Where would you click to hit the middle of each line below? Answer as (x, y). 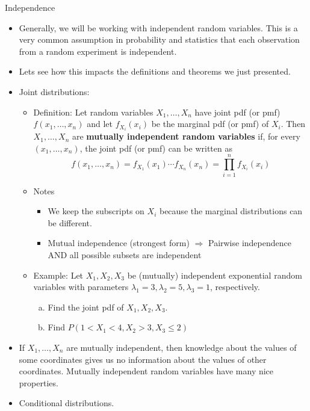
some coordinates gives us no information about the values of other (143, 359)
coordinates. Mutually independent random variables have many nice (146, 371)
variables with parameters (81, 287)
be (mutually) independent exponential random (215, 275)
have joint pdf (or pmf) (237, 112)
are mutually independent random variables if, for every (186, 136)
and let (100, 124)
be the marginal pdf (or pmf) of (210, 124)
